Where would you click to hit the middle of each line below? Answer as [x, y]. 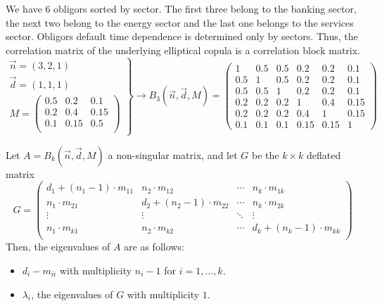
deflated [324, 154]
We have [24, 8]
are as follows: [154, 247]
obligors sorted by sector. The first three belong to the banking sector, [205, 8]
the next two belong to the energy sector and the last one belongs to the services [180, 22]
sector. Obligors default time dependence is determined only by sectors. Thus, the [182, 36]
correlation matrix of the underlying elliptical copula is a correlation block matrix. [183, 50]
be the [265, 154]
